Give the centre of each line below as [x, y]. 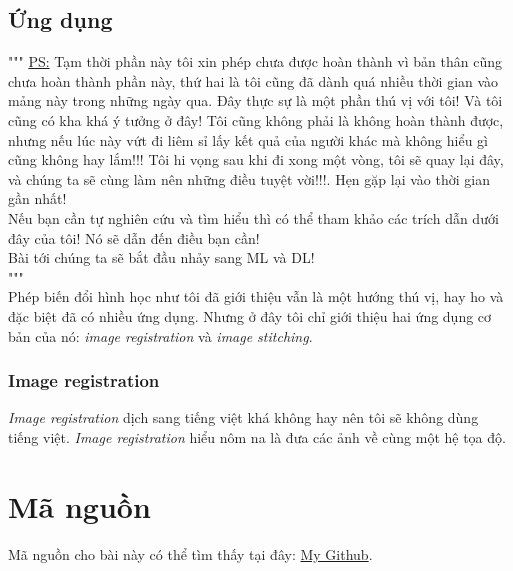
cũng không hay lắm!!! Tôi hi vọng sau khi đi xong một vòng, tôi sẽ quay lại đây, [256, 159]
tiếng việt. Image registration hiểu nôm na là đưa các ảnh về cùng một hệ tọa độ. [257, 436]
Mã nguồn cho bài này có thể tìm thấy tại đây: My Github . [190, 553]
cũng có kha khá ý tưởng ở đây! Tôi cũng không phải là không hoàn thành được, [256, 119]
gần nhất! [37, 198]
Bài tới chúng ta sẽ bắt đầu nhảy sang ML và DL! [161, 257]
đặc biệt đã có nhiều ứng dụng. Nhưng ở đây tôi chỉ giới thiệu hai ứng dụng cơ [250, 315]
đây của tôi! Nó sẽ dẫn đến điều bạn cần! [134, 237]
